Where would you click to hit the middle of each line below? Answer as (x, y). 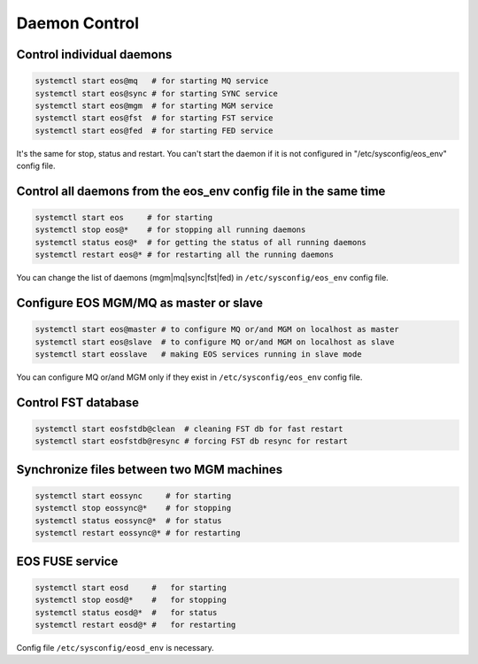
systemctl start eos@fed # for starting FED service (154, 130)
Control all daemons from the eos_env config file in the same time (201, 191)
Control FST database (77, 402)
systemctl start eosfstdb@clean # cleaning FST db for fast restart (189, 429)
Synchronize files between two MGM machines (150, 469)
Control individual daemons (94, 54)
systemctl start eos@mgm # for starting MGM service (154, 105)
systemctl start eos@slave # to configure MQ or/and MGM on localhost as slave (215, 342)
